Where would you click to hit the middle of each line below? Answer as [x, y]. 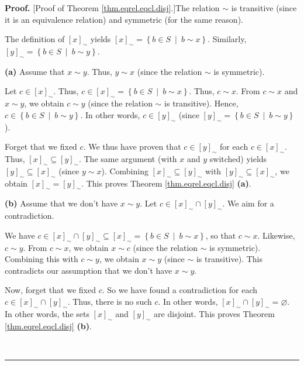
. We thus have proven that [132, 147]
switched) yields [238, 158]
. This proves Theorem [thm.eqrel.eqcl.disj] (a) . [166, 183]
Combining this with [42, 259]
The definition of [35, 39]
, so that [221, 235]
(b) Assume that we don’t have [61, 203]
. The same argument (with [128, 158]
